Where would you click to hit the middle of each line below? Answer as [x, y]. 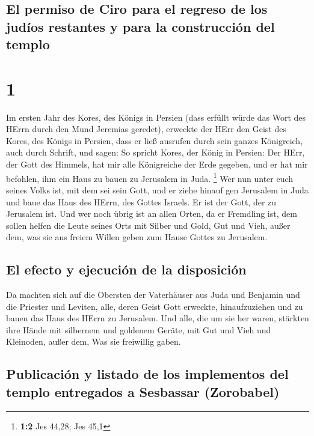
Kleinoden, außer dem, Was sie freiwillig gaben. [94, 341]
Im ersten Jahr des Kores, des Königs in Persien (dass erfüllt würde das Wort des [156, 117]
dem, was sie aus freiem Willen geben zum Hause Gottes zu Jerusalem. [137, 237]
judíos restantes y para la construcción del [140, 26]
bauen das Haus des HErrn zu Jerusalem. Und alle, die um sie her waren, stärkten [158, 318]
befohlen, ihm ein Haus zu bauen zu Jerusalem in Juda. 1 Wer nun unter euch [150, 177]
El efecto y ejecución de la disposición [126, 269]
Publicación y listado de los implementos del [147, 374]
